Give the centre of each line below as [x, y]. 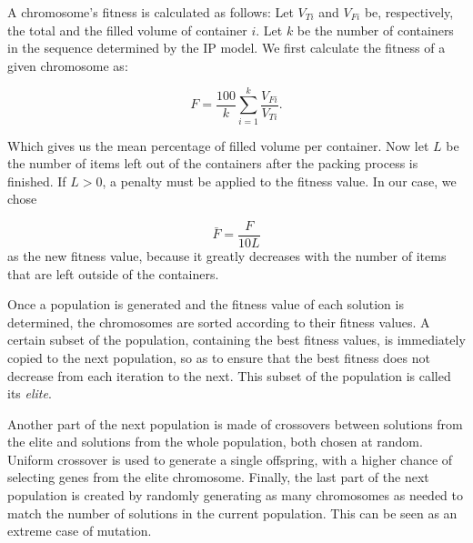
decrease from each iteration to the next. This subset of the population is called [229, 375]
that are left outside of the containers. [113, 273]
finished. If [37, 181]
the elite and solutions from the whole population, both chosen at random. [215, 442]
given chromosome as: [68, 65]
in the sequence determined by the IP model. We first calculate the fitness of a [226, 48]
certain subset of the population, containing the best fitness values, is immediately [236, 340]
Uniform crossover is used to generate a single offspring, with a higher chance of [230, 459]
